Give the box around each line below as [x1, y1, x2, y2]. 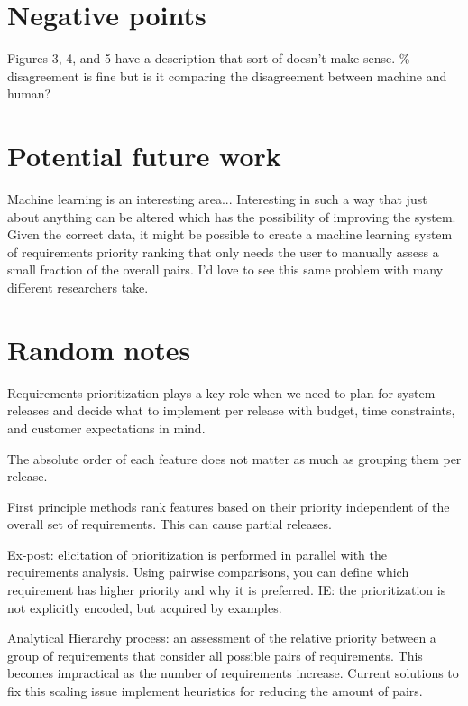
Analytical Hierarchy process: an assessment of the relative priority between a [7, 628, 436, 647]
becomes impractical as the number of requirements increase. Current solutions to [7, 664, 459, 683]
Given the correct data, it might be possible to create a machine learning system [7, 225, 453, 244]
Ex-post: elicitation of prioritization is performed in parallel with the [7, 544, 387, 563]
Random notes [7, 330, 191, 367]
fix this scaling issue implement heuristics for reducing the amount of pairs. [7, 682, 423, 701]
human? [7, 84, 51, 103]
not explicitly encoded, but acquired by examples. [7, 598, 282, 617]
